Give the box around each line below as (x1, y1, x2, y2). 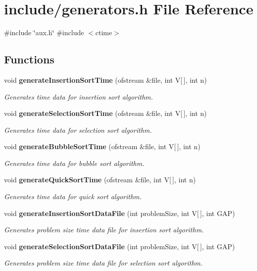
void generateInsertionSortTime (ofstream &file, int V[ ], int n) (4, 74, 207, 85)
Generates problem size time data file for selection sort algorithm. (4, 258, 203, 268)
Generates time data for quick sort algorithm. (4, 191, 142, 202)
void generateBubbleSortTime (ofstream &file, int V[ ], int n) (4, 141, 201, 152)
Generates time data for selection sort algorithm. (4, 124, 152, 135)
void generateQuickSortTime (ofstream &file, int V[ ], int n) (4, 174, 196, 185)
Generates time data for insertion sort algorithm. (4, 91, 153, 102)
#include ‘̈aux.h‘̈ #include (4, 27, 84, 38)
